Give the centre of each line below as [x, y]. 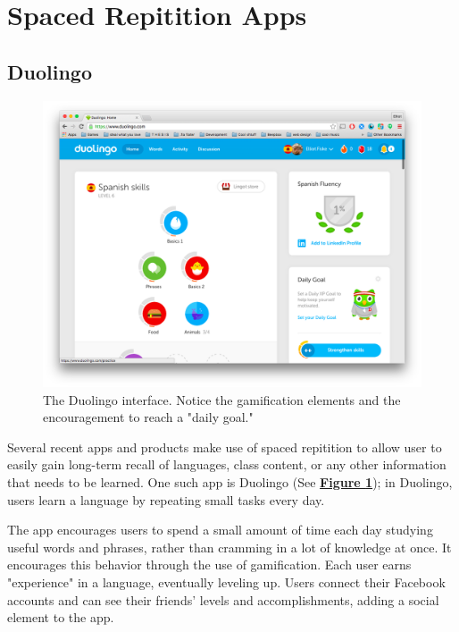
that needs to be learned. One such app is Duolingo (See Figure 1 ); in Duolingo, [230, 482]
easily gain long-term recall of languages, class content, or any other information [227, 464]
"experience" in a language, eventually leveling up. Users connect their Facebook [226, 582]
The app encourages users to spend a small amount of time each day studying [220, 530]
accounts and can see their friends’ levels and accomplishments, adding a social [223, 599]
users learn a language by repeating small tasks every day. [166, 499]
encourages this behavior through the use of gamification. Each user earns [209, 565]
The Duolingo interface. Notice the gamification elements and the [222, 399]
